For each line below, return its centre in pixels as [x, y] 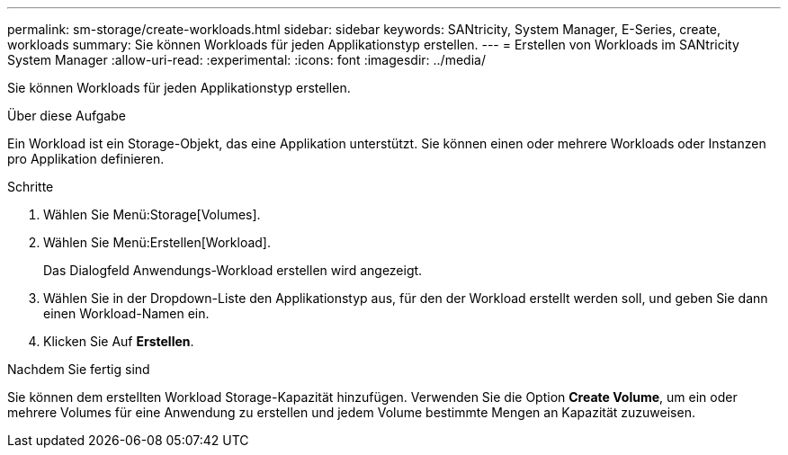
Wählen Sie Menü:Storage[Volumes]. [152, 214]
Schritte [31, 187]
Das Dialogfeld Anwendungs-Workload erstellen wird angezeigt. [233, 270]
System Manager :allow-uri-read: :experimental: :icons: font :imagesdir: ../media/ [246, 60]
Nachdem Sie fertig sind [79, 369]
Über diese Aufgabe [67, 116]
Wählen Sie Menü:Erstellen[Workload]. [157, 242]
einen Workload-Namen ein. [126, 313]
